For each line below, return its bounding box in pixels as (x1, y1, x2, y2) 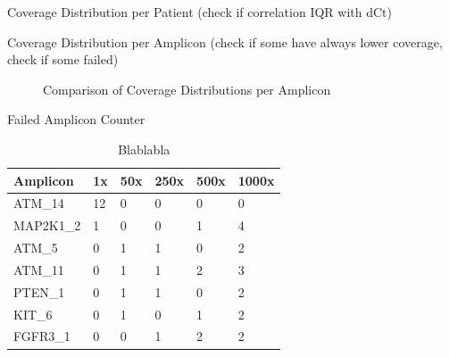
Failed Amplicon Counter (7, 110, 146, 129)
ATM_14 (13, 194, 64, 212)
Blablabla (118, 139, 170, 158)
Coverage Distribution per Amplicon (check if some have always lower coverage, (7, 32, 443, 51)
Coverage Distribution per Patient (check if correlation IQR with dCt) (7, 3, 392, 21)
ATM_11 (13, 260, 64, 278)
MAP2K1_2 (13, 216, 81, 235)
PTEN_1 (13, 282, 65, 301)
